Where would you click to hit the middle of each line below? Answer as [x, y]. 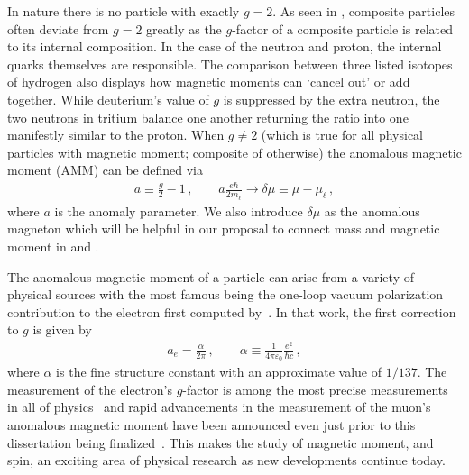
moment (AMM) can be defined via [105, 170]
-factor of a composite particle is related [343, 28]
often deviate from [58, 28]
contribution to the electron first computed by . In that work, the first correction [232, 311]
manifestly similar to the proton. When [116, 135]
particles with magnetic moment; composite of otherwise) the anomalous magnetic [234, 152]
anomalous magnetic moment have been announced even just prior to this [212, 424]
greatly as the [184, 28]
